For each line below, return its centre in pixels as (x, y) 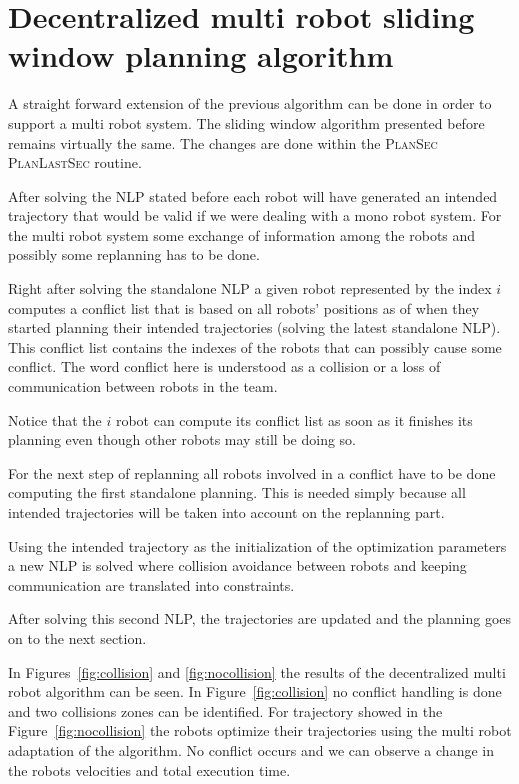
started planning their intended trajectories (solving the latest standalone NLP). (254, 327)
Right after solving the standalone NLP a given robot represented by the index (250, 288)
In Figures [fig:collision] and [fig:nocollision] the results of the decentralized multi (257, 671)
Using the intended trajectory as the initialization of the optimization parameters (257, 545)
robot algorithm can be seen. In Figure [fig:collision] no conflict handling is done (255, 691)
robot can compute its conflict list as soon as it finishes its (294, 419)
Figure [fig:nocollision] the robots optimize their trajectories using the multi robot (260, 730)
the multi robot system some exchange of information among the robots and (242, 234)
